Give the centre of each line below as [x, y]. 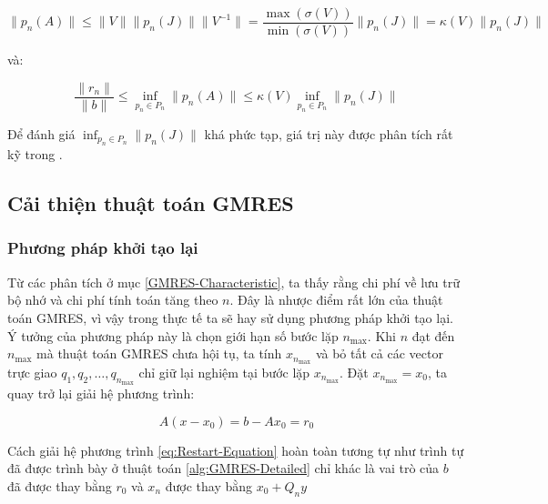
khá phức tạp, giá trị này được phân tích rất [329, 133]
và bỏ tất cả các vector [379, 353]
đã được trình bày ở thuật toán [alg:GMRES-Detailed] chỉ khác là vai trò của [223, 468]
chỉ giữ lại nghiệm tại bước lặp [224, 372]
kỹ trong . [35, 154]
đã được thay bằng [60, 485]
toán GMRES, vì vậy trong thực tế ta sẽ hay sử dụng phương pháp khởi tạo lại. [230, 317]
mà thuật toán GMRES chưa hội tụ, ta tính [159, 353]
